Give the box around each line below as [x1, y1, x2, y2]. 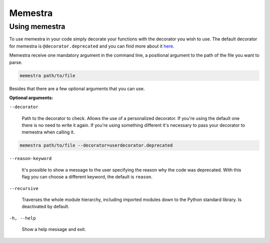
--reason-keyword [9, 155, 52, 161]
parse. [9, 59, 22, 65]
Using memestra [9, 22, 65, 31]
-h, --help [9, 215, 36, 221]
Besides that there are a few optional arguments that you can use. [9, 85, 145, 91]
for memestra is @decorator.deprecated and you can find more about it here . [9, 43, 174, 49]
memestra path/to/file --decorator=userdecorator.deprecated [19, 142, 173, 148]
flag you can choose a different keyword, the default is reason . [21, 174, 152, 180]
